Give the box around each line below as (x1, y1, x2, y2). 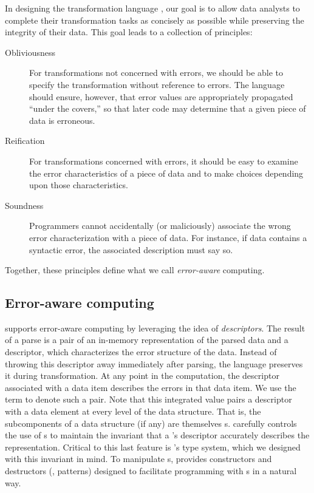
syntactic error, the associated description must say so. (29, 243, 233, 256)
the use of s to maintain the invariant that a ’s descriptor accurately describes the (5, 429, 310, 441)
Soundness (5, 199, 44, 211)
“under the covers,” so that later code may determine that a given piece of (29, 102, 306, 115)
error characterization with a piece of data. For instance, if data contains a (29, 231, 307, 243)
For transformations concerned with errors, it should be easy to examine (29, 154, 298, 167)
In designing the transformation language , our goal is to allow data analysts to (5, 2, 300, 14)
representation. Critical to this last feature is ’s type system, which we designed (5, 440, 301, 453)
